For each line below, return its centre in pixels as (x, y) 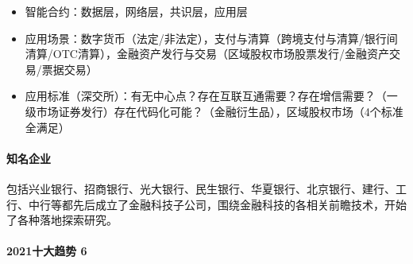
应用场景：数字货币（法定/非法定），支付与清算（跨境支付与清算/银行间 (211, 38)
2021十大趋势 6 (47, 251)
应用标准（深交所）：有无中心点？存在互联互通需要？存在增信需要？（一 (211, 96)
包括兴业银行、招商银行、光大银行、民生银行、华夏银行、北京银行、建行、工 (206, 188)
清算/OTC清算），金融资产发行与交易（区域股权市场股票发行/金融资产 (207, 54)
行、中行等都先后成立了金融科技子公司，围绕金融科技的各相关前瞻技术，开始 (206, 204)
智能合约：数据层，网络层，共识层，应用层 (136, 11)
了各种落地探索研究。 (62, 220)
